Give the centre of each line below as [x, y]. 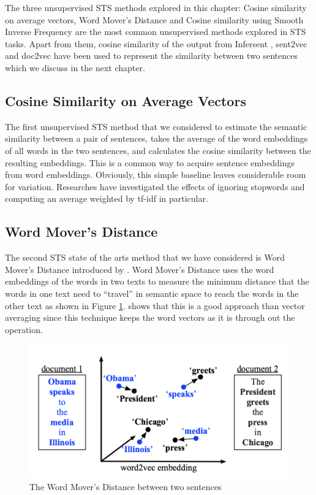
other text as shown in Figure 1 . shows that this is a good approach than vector [155, 305]
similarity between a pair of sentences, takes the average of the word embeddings [156, 138]
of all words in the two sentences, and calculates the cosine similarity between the [158, 150]
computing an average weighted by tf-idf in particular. [107, 198]
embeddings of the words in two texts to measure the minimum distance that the [157, 281]
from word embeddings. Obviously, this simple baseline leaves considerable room [156, 175]
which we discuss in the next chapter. [75, 67]
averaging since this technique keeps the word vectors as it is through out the [150, 317]
